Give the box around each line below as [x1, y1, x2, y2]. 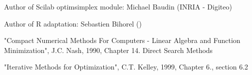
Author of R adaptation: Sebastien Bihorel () [4, 18, 142, 28]
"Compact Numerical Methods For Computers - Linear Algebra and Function [4, 35, 241, 45]
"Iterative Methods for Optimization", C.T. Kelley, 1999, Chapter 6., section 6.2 [4, 61, 249, 72]
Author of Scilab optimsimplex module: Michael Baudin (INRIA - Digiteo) [4, 1, 232, 11]
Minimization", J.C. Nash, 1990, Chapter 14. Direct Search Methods [4, 44, 213, 55]
